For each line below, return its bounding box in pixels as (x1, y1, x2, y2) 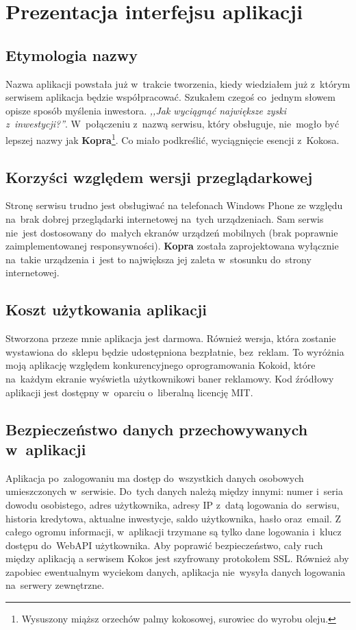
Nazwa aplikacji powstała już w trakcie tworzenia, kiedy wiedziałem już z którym (5, 76, 351, 90)
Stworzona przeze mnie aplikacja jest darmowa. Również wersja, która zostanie (5, 331, 336, 346)
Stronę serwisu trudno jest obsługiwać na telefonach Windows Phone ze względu (5, 198, 343, 213)
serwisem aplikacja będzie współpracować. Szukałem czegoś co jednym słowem (5, 90, 335, 104)
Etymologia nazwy (5, 44, 138, 65)
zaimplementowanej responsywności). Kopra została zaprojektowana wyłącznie (5, 239, 339, 253)
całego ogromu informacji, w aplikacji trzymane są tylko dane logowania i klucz (5, 524, 342, 539)
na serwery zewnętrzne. (5, 578, 105, 592)
